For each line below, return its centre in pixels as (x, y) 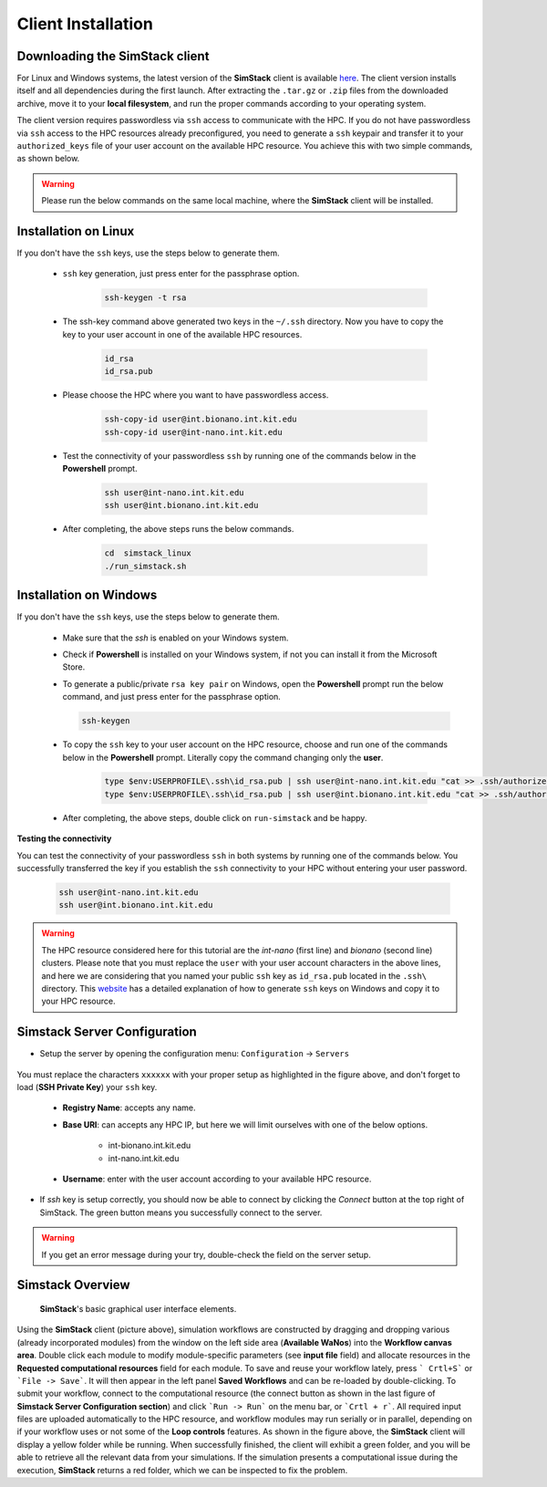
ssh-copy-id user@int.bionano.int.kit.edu (201, 419)
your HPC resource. (78, 1001)
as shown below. (48, 159)
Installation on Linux (76, 231)
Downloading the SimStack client (113, 56)
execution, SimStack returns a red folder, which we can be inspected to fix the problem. (182, 1470)
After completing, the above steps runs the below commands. (178, 529)
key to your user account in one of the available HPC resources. (182, 334)
